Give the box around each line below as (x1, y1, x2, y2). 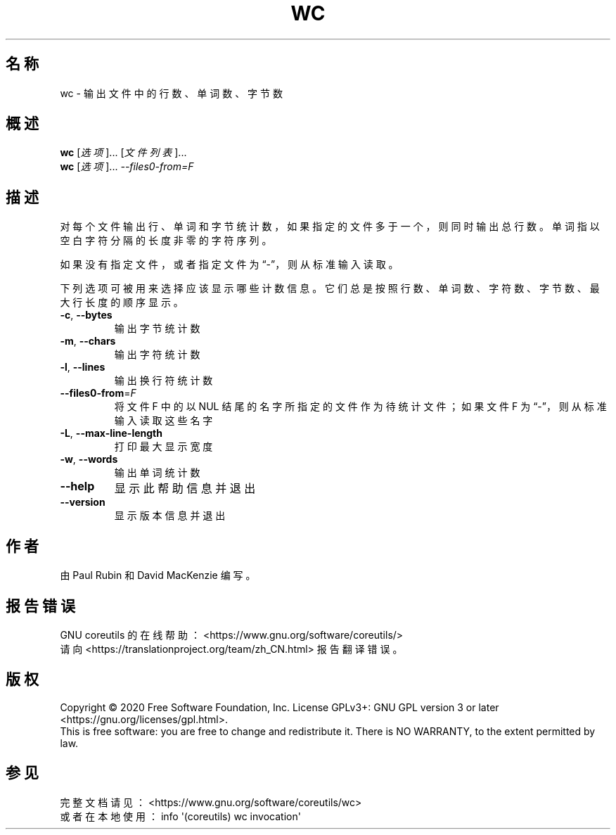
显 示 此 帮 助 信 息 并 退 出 (114, 481, 256, 496)
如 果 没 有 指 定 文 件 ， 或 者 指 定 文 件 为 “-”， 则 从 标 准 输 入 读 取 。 (60, 258, 399, 271)
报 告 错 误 (6, 597, 75, 615)
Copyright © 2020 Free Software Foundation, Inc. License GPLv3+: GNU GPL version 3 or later (60, 701, 499, 713)
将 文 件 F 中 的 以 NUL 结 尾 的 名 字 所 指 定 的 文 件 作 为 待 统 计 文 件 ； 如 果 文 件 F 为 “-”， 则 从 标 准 (114, 400, 607, 413)
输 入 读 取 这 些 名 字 (114, 414, 213, 427)
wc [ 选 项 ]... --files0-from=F (60, 160, 194, 173)
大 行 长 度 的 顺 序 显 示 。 (60, 296, 184, 309)
